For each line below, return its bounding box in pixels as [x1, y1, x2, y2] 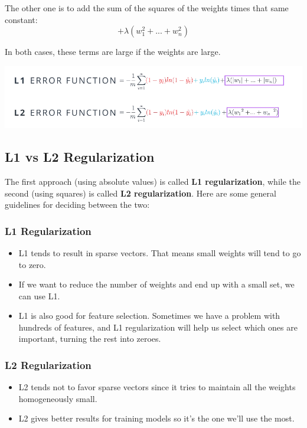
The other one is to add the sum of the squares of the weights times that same [5, 2, 289, 14]
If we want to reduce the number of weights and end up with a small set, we [18, 278, 295, 290]
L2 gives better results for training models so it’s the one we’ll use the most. [18, 412, 295, 424]
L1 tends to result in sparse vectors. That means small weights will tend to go [18, 246, 301, 259]
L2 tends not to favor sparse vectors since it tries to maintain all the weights [18, 381, 296, 393]
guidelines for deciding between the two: [5, 198, 150, 211]
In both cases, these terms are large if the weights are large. [5, 45, 221, 58]
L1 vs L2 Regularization [5, 148, 155, 166]
